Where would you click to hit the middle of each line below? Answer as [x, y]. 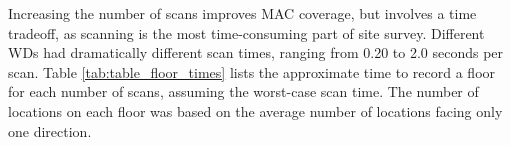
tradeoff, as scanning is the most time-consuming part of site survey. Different [246, 32]
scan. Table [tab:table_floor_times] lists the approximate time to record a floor [252, 71]
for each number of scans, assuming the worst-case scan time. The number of [243, 91]
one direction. [50, 130]
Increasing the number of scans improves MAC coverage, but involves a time [242, 13]
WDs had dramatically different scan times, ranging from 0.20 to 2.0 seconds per [256, 52]
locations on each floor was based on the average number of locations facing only [255, 110]
